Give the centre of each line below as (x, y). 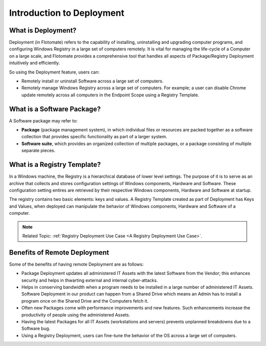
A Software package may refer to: (43, 120)
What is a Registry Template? (55, 165)
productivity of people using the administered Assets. (76, 315)
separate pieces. (38, 151)
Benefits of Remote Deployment (59, 252)
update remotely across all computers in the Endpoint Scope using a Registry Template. (110, 95)
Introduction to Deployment (67, 13)
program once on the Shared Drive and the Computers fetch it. (85, 301)
